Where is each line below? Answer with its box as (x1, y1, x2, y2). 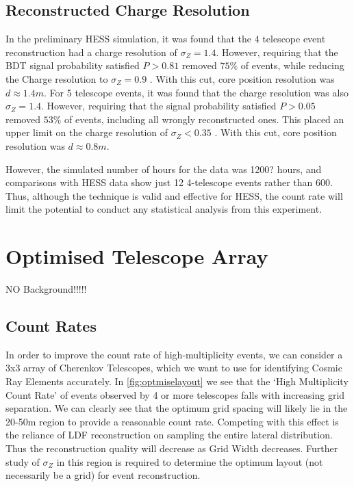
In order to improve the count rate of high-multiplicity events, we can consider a (5, 347, 343, 361)
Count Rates (5, 315, 97, 337)
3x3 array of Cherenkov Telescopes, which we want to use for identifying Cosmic (5, 360, 342, 375)
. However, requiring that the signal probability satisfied (41, 98, 277, 113)
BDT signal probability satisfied (5, 58, 140, 73)
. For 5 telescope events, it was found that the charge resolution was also (44, 85, 349, 99)
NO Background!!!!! (5, 282, 87, 296)
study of (5, 454, 40, 469)
